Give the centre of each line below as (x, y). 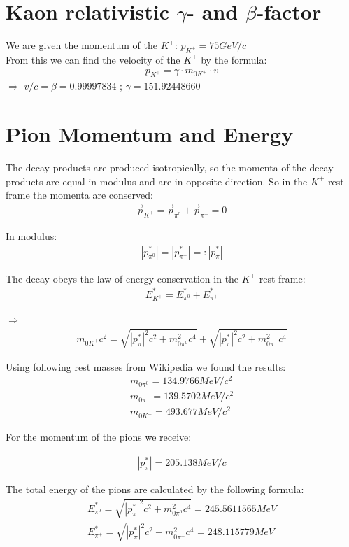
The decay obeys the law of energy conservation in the (122, 278)
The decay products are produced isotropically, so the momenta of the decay (170, 168)
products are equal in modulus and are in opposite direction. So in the (157, 181)
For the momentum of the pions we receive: (99, 437)
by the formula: (234, 59)
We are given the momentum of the (82, 45)
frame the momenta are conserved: (79, 195)
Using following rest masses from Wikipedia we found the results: (146, 366)
